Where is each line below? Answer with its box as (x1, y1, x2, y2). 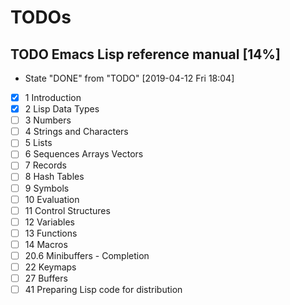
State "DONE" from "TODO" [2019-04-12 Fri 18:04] (24, 72, 235, 84)
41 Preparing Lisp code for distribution (24, 284, 183, 296)
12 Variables (24, 216, 75, 228)
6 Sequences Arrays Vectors (24, 148, 144, 160)
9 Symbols (24, 182, 70, 194)
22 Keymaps (24, 261, 77, 273)
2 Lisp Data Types (24, 103, 100, 115)
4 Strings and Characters (24, 126, 129, 138)
